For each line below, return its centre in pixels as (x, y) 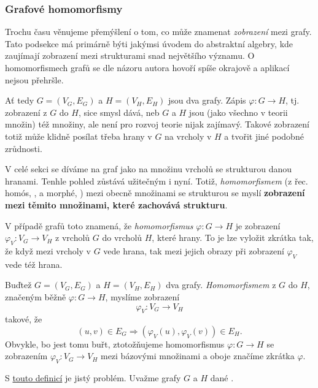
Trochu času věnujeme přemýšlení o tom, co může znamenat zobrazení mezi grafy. (158, 32)
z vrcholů (73, 238)
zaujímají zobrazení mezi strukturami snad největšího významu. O (130, 55)
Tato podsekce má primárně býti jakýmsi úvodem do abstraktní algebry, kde (149, 43)
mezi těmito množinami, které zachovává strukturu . (116, 204)
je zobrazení (258, 225)
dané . (222, 378)
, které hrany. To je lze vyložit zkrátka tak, (233, 238)
